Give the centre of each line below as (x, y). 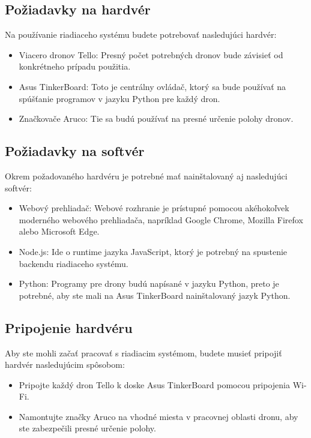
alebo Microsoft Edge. (59, 231)
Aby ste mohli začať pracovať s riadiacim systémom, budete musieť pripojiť (143, 352)
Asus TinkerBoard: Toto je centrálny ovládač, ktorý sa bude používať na (152, 86)
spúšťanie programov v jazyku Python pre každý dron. (119, 98)
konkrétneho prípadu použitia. (75, 66)
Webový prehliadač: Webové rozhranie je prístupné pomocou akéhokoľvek (154, 208)
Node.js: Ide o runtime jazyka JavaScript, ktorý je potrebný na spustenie (153, 251)
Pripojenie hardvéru (69, 327)
